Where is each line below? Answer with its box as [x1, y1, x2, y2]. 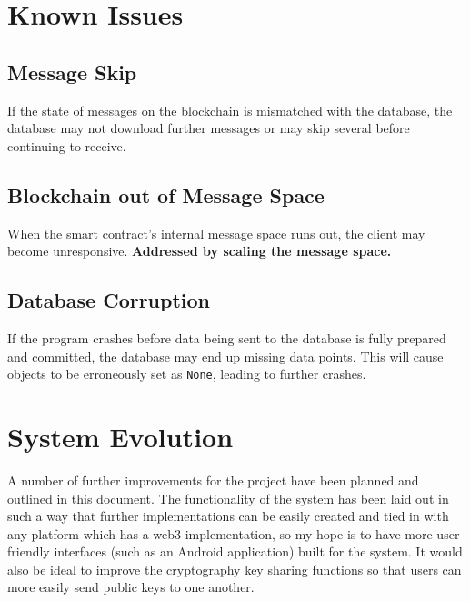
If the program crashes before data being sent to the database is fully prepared [7, 328, 446, 347]
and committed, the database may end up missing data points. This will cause [7, 346, 444, 365]
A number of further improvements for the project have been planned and [7, 470, 419, 489]
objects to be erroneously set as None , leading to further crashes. [7, 364, 366, 383]
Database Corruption [7, 286, 211, 314]
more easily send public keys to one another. [7, 577, 255, 597]
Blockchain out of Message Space [7, 180, 325, 209]
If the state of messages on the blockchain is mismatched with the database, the [7, 100, 453, 119]
